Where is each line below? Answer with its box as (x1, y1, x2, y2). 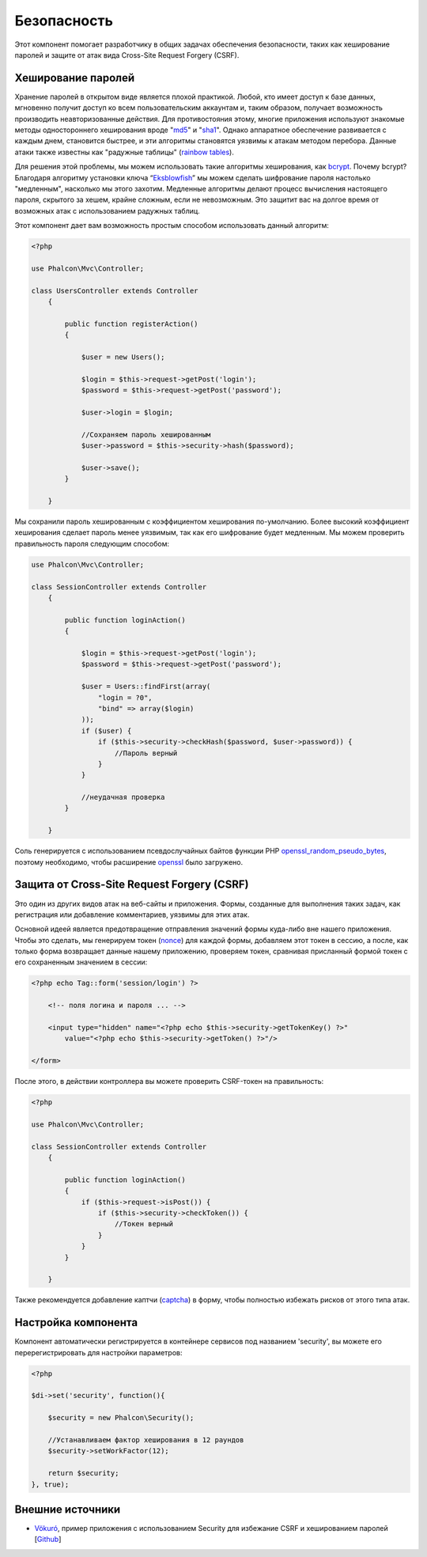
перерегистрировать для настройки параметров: (14, 1347, 183, 1357)
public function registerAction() (64, 319, 198, 328)
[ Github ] (34, 1535, 62, 1544)
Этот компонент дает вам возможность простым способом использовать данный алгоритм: (14, 221, 330, 230)
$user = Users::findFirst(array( (81, 682, 211, 691)
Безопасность (14, 12, 114, 29)
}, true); (31, 1479, 70, 1489)
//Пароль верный (115, 748, 178, 757)
